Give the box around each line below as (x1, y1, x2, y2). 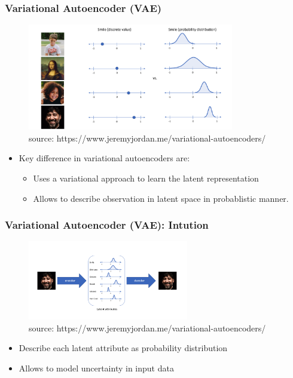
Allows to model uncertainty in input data (19, 361, 174, 374)
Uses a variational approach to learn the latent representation (33, 172, 259, 185)
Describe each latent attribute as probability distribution (19, 342, 228, 354)
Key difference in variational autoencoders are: (19, 152, 190, 164)
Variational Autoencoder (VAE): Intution (5, 217, 209, 232)
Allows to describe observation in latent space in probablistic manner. (33, 192, 289, 204)
